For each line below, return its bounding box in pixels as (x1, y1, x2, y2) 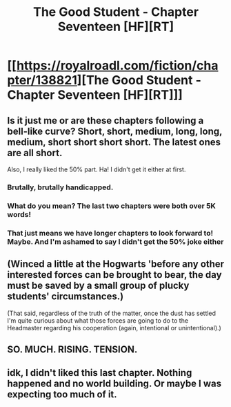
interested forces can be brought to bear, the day (7, 269, 222, 281)
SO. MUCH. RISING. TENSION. (7, 343, 138, 355)
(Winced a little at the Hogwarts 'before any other (7, 258, 225, 270)
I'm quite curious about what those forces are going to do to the (7, 316, 188, 325)
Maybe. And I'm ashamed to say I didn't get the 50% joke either (7, 236, 224, 246)
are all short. (7, 146, 63, 159)
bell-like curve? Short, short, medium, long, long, (7, 125, 223, 137)
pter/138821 (7, 73, 78, 88)
